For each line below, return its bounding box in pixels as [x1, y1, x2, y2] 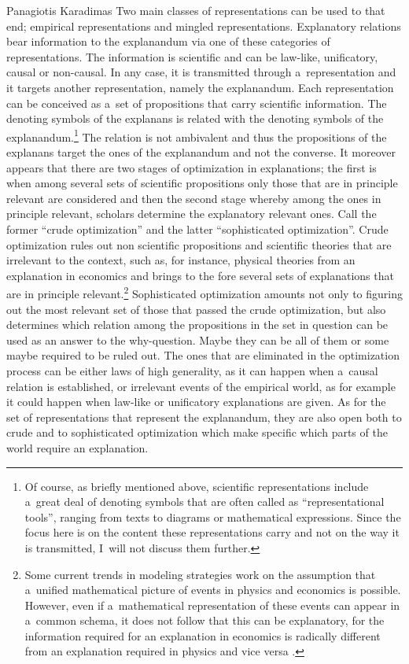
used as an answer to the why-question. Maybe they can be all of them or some [6, 331, 389, 348]
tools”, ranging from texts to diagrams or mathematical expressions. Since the [24, 508, 401, 525]
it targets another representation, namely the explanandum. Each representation [6, 79, 394, 95]
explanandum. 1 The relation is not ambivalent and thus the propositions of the [6, 126, 387, 145]
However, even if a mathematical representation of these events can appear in [24, 596, 400, 613]
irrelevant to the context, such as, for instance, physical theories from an [6, 252, 356, 268]
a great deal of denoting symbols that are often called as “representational [24, 493, 385, 510]
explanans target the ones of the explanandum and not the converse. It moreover [6, 144, 396, 160]
